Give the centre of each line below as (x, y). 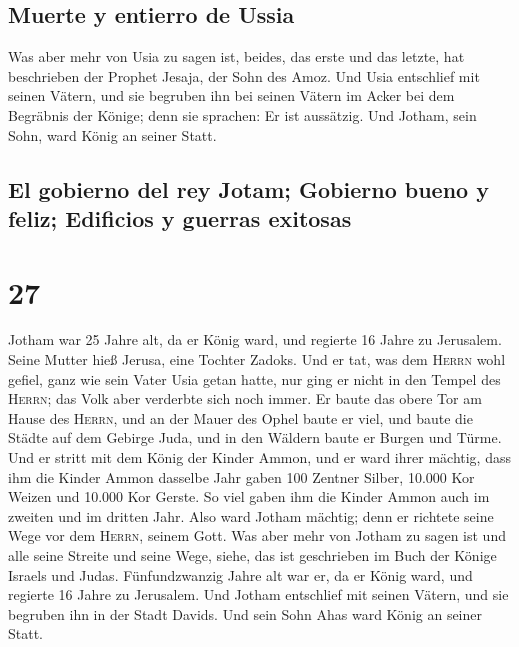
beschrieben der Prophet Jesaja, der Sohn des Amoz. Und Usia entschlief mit (244, 75)
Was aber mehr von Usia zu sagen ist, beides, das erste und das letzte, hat (236, 56)
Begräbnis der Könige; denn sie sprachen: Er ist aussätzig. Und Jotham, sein (242, 114)
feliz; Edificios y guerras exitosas (180, 217)
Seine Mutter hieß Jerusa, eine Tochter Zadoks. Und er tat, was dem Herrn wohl (257, 359)
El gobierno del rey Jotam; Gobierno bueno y (248, 188)
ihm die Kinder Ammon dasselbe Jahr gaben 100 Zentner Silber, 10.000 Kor (241, 476)
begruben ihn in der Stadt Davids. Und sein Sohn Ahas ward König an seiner (245, 613)
